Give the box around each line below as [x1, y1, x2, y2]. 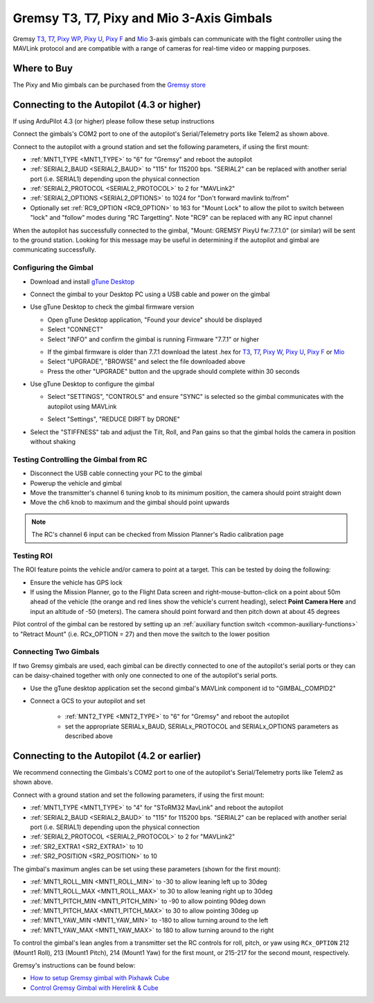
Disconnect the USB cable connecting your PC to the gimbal [30, 469, 202, 478]
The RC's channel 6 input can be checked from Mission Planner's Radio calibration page [31, 531, 284, 539]
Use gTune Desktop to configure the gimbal [30, 380, 155, 388]
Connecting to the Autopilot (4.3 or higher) [12, 98, 201, 110]
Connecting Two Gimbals [12, 647, 100, 657]
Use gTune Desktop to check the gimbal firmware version [30, 302, 195, 311]
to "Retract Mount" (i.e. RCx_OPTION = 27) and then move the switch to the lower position [12, 630, 270, 638]
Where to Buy [12, 62, 73, 74]
